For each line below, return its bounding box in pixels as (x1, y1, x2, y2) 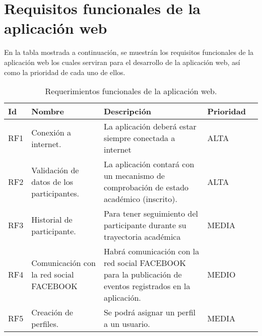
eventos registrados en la (103, 280, 190, 292)
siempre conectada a (103, 132, 175, 144)
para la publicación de (103, 268, 182, 281)
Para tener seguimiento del (103, 208, 198, 220)
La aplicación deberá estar (103, 120, 196, 132)
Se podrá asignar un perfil (103, 306, 195, 318)
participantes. (31, 187, 80, 199)
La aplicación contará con (103, 158, 194, 170)
